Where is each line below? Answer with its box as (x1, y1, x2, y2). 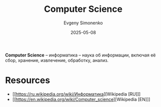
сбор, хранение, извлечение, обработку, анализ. (5, 57, 109, 63)
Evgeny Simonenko (63, 20, 103, 26)
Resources (5, 75, 51, 86)
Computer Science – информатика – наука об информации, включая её (5, 52, 156, 58)
